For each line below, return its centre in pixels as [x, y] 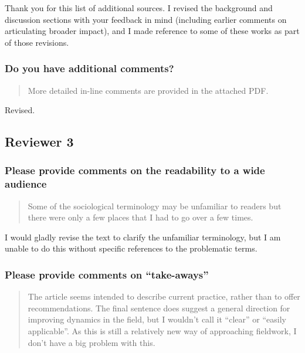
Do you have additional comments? [89, 68]
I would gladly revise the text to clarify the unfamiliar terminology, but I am [143, 237]
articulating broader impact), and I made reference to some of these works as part [152, 31]
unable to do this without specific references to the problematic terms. [131, 248]
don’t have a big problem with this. [91, 342]
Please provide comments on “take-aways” [107, 274]
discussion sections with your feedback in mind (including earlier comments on [146, 19]
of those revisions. [37, 42]
